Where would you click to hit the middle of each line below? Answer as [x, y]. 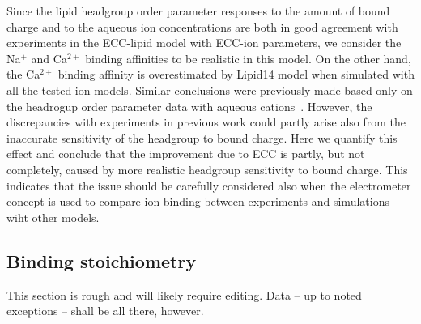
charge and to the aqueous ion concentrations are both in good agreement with [202, 26]
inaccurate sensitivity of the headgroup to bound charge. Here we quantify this [202, 137]
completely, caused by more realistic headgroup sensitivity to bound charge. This [207, 169]
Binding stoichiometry [102, 260]
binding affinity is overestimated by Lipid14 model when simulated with [236, 74]
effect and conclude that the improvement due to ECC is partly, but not [186, 153]
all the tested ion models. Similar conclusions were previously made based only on [210, 90]
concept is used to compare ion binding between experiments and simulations [198, 201]
